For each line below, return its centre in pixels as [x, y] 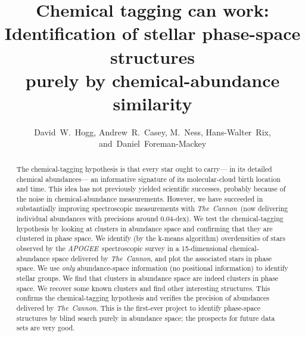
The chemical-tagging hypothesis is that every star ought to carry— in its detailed [144, 168]
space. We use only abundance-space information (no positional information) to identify [152, 268]
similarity [152, 103]
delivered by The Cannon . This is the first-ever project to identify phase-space [138, 308]
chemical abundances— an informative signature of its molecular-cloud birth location [148, 179]
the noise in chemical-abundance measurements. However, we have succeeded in [140, 198]
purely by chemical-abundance [152, 80]
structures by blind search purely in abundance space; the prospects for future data [146, 318]
